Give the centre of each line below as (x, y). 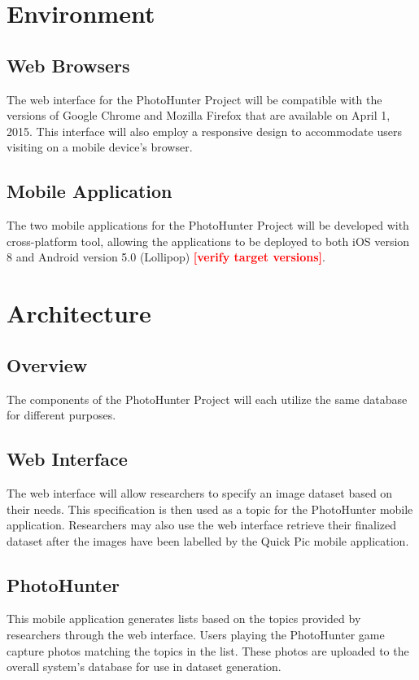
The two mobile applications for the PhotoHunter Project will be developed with (208, 225)
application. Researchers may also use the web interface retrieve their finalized (202, 525)
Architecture (79, 313)
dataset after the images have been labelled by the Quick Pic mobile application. (208, 540)
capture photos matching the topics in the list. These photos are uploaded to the (208, 650)
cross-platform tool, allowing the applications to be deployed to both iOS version (208, 241)
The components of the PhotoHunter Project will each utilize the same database (207, 399)
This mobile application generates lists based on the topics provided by (184, 619)
